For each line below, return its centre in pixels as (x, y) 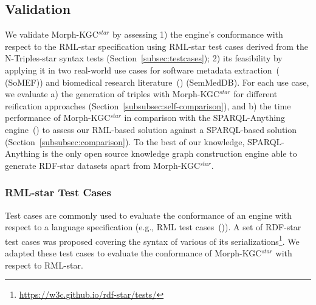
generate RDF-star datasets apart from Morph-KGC (103, 165)
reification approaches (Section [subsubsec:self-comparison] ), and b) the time (148, 105)
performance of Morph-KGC (58, 118)
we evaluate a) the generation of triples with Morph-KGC (112, 94)
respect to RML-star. (44, 265)
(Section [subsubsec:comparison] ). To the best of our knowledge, (125, 141)
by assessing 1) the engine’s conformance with (197, 34)
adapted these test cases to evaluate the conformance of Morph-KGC (133, 252)
